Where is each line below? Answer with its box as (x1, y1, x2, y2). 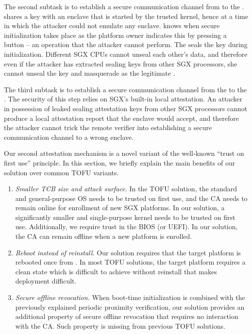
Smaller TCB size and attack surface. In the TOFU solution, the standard (15, 184, 237, 194)
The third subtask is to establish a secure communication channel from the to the (4, 84, 247, 94)
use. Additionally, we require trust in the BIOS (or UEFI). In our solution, (15, 221, 238, 232)
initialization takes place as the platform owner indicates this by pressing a (4, 30, 227, 40)
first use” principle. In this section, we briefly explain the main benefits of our (4, 157, 235, 167)
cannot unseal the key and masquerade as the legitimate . (4, 68, 175, 78)
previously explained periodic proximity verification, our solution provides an (15, 301, 245, 312)
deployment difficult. (15, 276, 77, 286)
